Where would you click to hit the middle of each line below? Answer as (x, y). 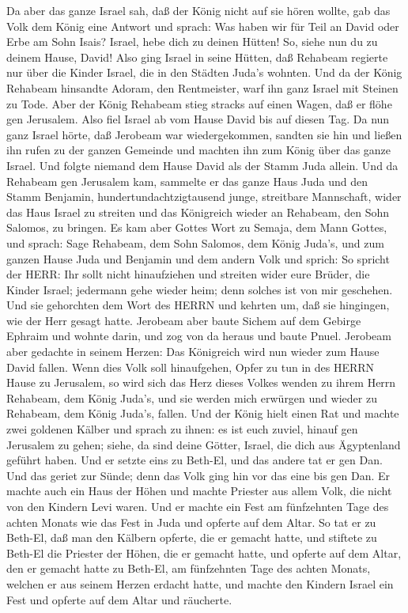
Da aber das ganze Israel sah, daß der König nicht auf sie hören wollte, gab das (198, 10)
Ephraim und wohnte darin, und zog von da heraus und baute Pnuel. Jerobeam (199, 336)
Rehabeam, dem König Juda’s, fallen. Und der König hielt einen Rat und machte (203, 413)
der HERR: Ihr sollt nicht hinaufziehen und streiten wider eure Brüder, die (188, 274)
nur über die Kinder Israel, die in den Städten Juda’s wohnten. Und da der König (204, 72)
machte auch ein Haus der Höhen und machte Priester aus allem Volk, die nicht (199, 491)
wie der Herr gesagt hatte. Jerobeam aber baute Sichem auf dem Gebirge (184, 320)
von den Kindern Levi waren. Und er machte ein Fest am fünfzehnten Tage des (198, 506)
